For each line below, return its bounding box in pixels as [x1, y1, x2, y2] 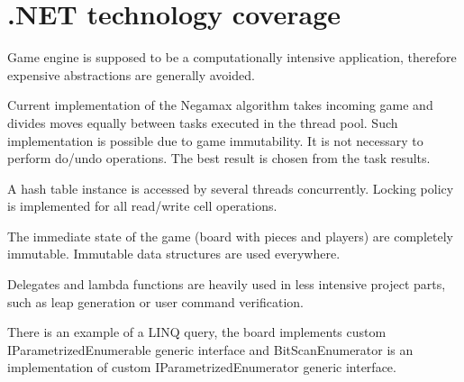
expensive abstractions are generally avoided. [7, 65, 255, 84]
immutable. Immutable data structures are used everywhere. [7, 244, 341, 263]
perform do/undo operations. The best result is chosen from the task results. [7, 149, 431, 168]
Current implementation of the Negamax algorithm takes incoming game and [7, 95, 433, 114]
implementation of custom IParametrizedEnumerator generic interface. [7, 358, 396, 377]
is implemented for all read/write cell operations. [7, 196, 277, 215]
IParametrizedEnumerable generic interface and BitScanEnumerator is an [7, 340, 414, 359]
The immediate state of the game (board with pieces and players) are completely [7, 226, 453, 245]
